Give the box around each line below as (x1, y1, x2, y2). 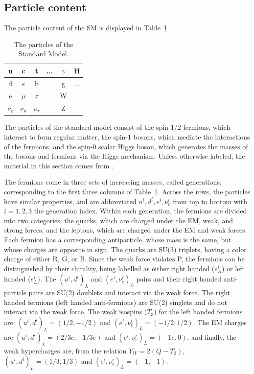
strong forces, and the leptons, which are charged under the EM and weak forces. (4, 225, 247, 235)
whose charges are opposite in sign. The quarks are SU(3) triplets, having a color (4, 244, 247, 254)
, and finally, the (187, 331, 236, 342)
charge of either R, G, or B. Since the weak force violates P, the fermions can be (4, 254, 245, 264)
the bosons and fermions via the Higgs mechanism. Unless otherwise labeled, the (4, 151, 245, 161)
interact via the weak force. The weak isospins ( (4, 306, 147, 317)
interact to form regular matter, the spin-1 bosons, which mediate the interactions (4, 132, 250, 142)
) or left (221, 263, 245, 273)
